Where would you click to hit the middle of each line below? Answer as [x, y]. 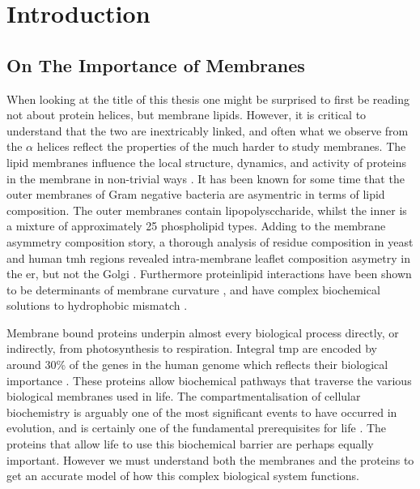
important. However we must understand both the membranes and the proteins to [210, 459]
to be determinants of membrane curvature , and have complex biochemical [193, 289]
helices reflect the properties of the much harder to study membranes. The [221, 146]
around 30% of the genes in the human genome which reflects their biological [197, 365]
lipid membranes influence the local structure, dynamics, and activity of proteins [206, 162]
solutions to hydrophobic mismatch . [97, 305]
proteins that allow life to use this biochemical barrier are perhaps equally [190, 444]
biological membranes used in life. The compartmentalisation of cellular [184, 396]
